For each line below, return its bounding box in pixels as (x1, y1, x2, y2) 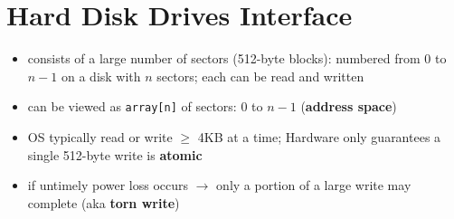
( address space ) (300, 97, 397, 116)
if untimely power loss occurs (27, 176, 189, 195)
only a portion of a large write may (216, 176, 411, 195)
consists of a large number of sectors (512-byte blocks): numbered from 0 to (27, 49, 447, 68)
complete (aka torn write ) (27, 193, 180, 212)
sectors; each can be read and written (156, 66, 364, 85)
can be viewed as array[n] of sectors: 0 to (27, 97, 263, 116)
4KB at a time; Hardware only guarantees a (197, 127, 441, 146)
